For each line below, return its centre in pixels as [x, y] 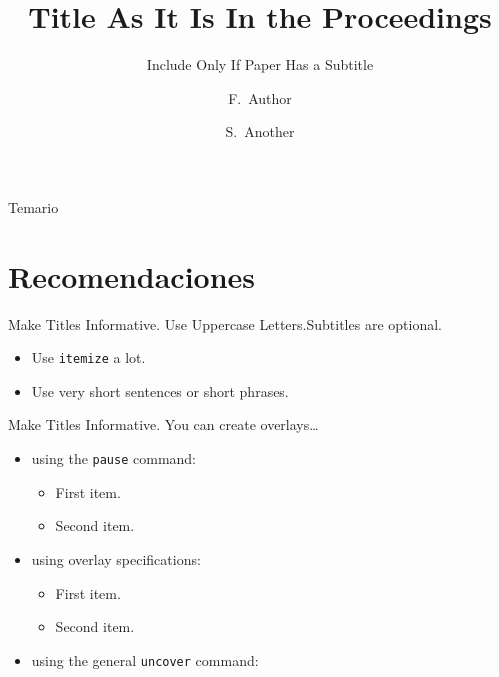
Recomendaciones [132, 275]
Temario [33, 206]
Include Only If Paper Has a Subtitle [260, 64]
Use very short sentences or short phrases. [160, 390]
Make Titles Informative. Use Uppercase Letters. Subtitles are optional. [225, 323]
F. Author [260, 97]
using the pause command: [114, 458]
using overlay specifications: [116, 558]
